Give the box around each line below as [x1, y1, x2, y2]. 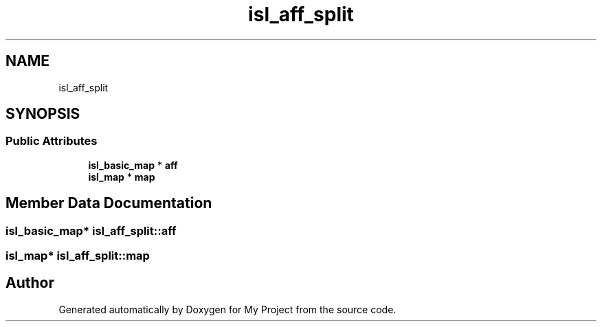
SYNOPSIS [5, 105, 80, 123]
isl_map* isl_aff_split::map [5, 249, 150, 263]
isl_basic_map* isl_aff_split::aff [5, 223, 177, 238]
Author [5, 274, 54, 292]
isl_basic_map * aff [88, 159, 178, 171]
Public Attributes [5, 134, 98, 148]
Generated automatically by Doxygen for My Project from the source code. [58, 303, 397, 315]
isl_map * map [88, 170, 155, 183]
